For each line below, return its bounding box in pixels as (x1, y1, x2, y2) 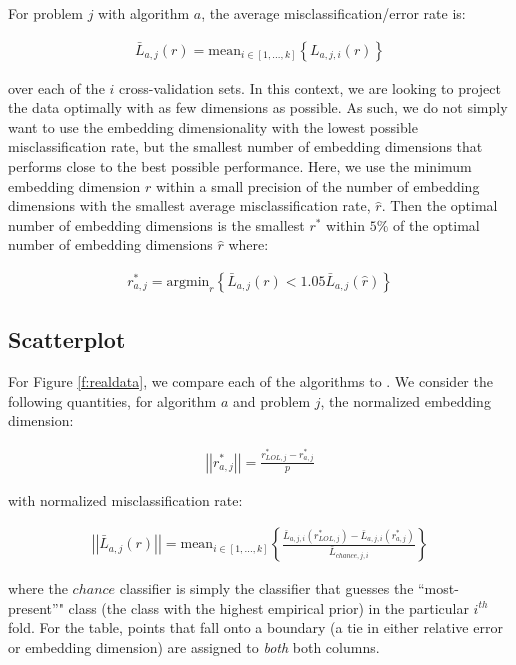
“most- (418, 578, 459, 599)
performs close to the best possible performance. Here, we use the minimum (8, 156, 472, 176)
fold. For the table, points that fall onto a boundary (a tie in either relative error (8, 617, 503, 638)
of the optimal (392, 214, 480, 235)
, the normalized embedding (320, 390, 491, 411)
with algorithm (98, 3, 190, 23)
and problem (232, 390, 311, 411)
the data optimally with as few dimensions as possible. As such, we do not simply (8, 97, 508, 118)
